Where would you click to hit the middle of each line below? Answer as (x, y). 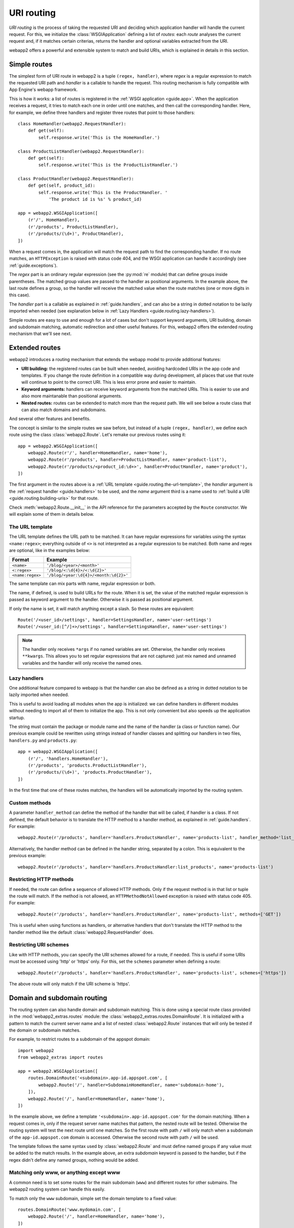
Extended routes (35, 348)
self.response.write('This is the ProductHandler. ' (103, 192)
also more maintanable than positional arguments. (72, 396)
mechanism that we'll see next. (40, 334)
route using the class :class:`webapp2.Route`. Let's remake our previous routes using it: (98, 435)
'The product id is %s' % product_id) (95, 199)
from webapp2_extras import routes (61, 1058)
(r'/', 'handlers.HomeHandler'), (68, 758)
